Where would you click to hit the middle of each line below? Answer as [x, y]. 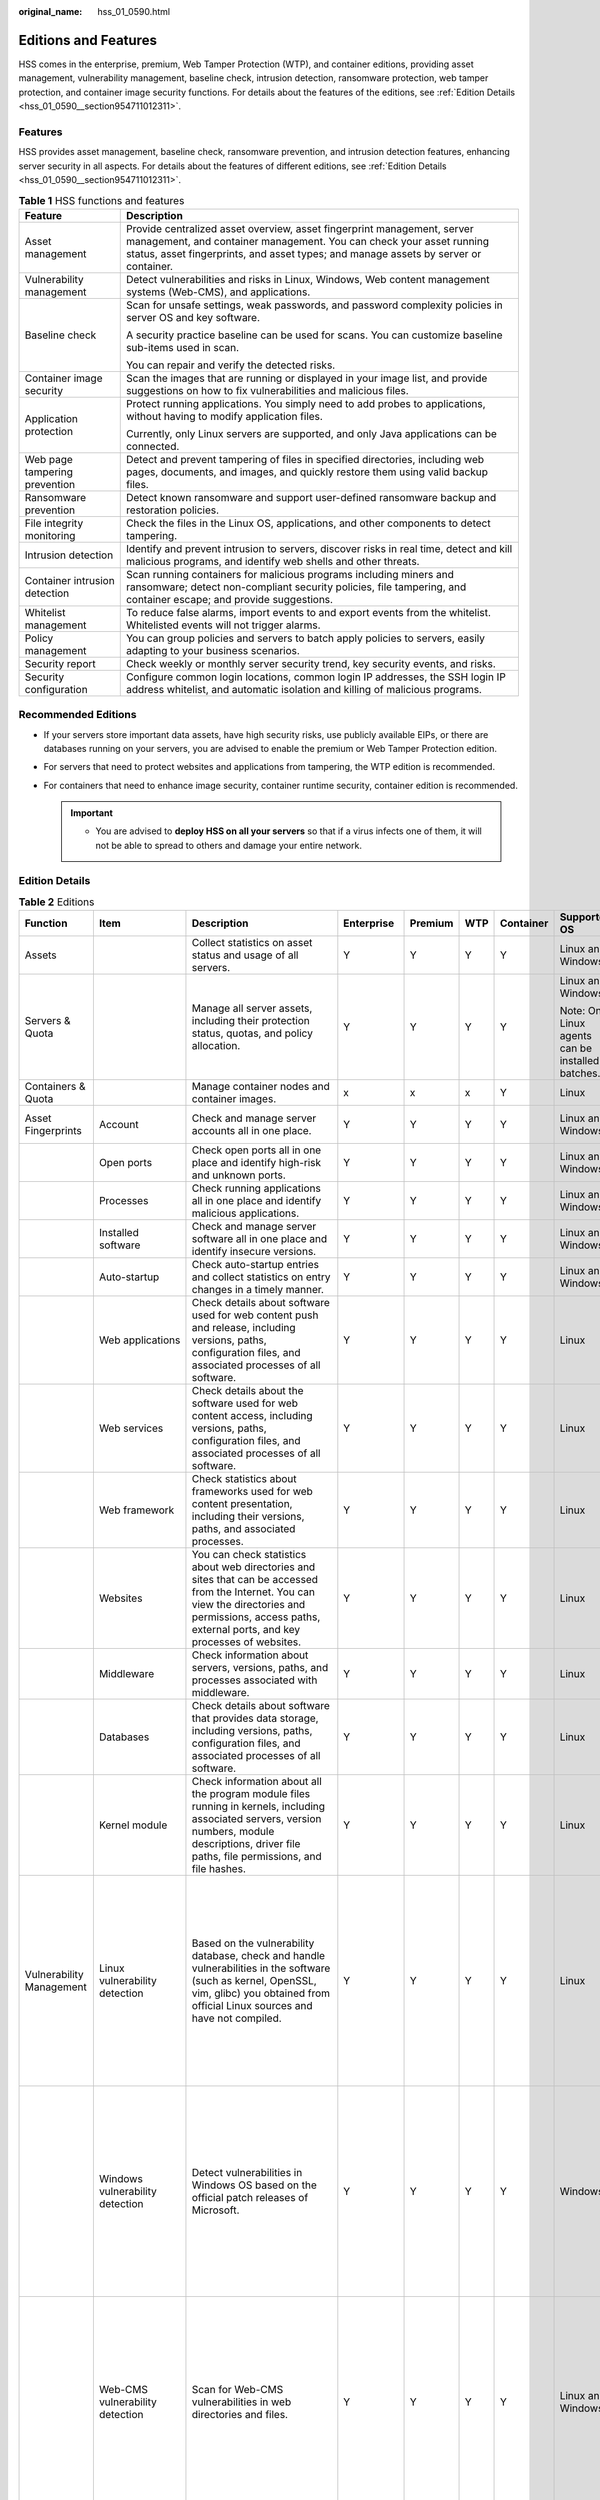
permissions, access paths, [256, 1617]
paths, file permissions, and [256, 1857]
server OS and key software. [192, 317]
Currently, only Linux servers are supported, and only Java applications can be [311, 433]
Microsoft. [215, 2210]
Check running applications [256, 1188]
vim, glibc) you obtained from [260, 1993]
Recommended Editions [77, 715]
